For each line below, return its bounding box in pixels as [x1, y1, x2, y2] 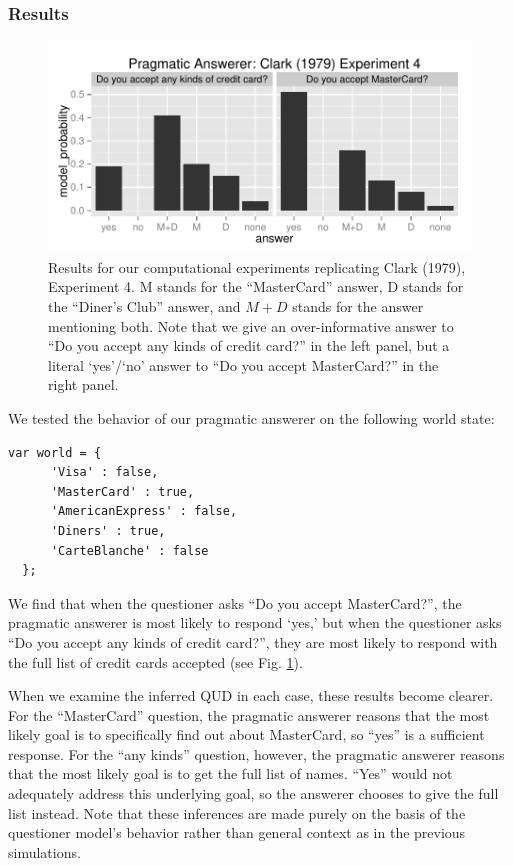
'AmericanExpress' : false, [50, 504, 238, 519]
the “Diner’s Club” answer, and [48, 296, 241, 316]
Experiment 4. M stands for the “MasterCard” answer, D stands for [48, 276, 464, 297]
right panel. [48, 374, 119, 395]
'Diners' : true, [50, 523, 166, 538]
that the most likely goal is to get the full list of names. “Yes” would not [8, 763, 453, 784]
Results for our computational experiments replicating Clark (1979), [48, 256, 466, 277]
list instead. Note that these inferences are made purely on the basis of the [8, 802, 466, 823]
